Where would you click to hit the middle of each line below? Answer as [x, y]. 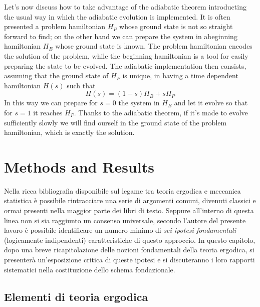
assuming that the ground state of [56, 75]
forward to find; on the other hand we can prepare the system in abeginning [121, 36]
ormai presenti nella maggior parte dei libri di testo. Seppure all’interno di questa [129, 210]
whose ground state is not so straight [176, 26]
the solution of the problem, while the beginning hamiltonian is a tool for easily [126, 55]
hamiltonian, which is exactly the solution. [69, 132]
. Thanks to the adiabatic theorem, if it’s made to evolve [161, 112]
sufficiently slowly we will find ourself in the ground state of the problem [115, 122]
